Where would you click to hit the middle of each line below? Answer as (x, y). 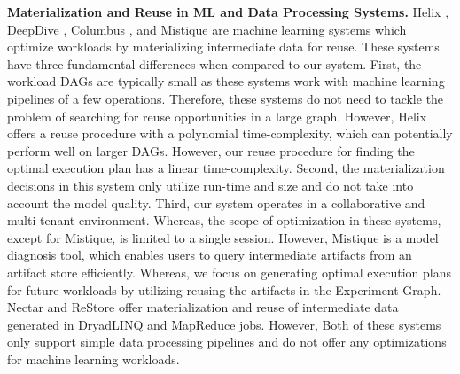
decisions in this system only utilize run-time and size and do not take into (211, 185)
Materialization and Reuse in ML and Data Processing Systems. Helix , (228, 12)
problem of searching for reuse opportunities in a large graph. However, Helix (217, 116)
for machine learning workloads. (94, 358)
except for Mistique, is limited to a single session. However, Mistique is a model (223, 237)
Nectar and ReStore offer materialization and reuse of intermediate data (203, 307)
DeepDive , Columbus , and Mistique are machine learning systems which (207, 29)
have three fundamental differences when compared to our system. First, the (214, 63)
